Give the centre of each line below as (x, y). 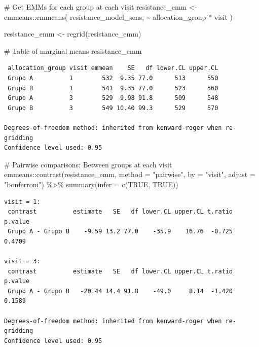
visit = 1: (22, 202)
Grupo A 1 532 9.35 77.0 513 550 (113, 78)
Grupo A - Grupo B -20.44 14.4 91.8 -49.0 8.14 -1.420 (120, 291)
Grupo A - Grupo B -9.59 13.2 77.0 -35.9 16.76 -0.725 (120, 232)
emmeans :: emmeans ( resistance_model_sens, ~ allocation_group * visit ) (119, 16)
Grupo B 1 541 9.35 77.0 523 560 (113, 88)
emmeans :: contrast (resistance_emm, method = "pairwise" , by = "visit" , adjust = (130, 174)
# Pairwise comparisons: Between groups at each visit (88, 164)
